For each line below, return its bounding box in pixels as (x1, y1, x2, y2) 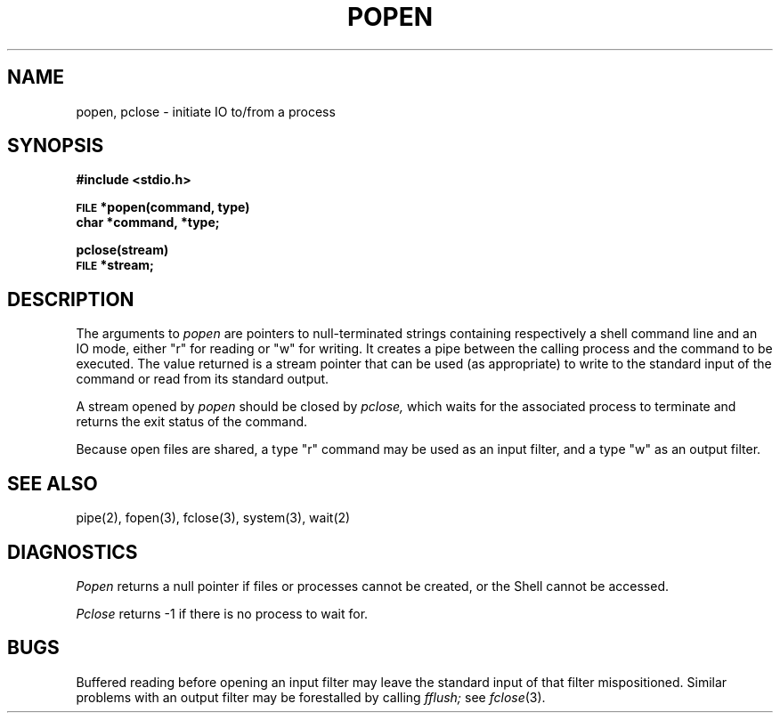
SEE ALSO (7, 472, 98, 495)
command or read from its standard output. (76, 371, 329, 387)
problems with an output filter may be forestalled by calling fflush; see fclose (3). (76, 689, 546, 705)
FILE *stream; (76, 257, 154, 273)
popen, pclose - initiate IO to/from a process (76, 103, 336, 119)
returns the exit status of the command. (76, 414, 308, 430)
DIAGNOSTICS (7, 540, 138, 563)
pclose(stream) (76, 242, 169, 258)
